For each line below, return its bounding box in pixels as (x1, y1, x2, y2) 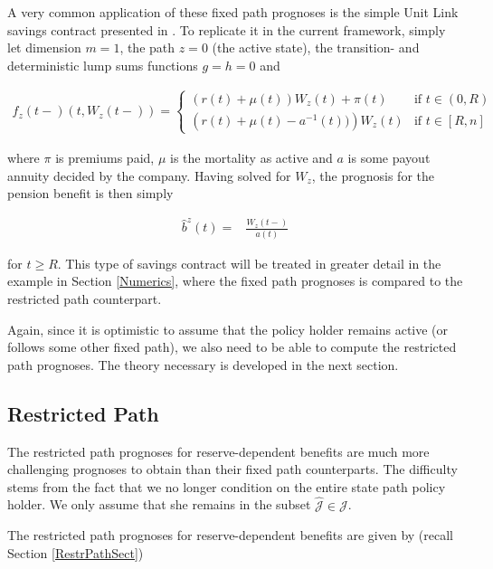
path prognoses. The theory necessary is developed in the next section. (7, 355, 399, 374)
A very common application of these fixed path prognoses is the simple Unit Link (7, 3, 459, 21)
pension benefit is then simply (7, 184, 174, 203)
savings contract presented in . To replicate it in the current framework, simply (7, 20, 446, 39)
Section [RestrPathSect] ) (7, 543, 144, 562)
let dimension (7, 38, 81, 57)
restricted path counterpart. (7, 289, 162, 308)
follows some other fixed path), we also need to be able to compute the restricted (7, 337, 457, 356)
